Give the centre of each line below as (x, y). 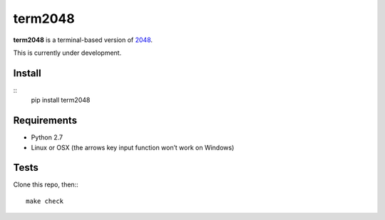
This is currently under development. (67, 53)
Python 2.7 (47, 137)
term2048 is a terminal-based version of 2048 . (83, 40)
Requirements (45, 121)
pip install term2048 (61, 100)
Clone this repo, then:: (46, 184)
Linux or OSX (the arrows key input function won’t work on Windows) (133, 147)
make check (45, 201)
